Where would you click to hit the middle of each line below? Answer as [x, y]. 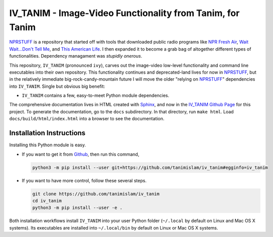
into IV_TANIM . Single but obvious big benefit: [57, 86]
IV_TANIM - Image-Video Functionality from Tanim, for [124, 13]
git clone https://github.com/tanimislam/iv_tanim [96, 194]
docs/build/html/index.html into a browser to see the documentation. [87, 119]
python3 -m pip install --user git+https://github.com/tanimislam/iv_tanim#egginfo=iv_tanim [150, 167]
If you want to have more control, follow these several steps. [84, 180]
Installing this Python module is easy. [48, 145]
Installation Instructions [47, 133]
